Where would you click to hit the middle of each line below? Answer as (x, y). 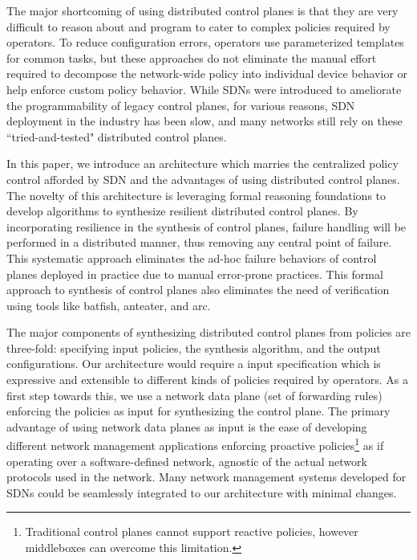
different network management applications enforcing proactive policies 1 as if (195, 444)
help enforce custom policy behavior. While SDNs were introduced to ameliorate (204, 89)
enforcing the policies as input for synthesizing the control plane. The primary (198, 411)
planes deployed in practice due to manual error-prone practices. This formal (195, 274)
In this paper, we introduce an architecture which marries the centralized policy (202, 164)
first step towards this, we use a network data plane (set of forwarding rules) (194, 395)
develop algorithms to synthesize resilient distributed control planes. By (182, 211)
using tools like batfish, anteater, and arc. (109, 305)
